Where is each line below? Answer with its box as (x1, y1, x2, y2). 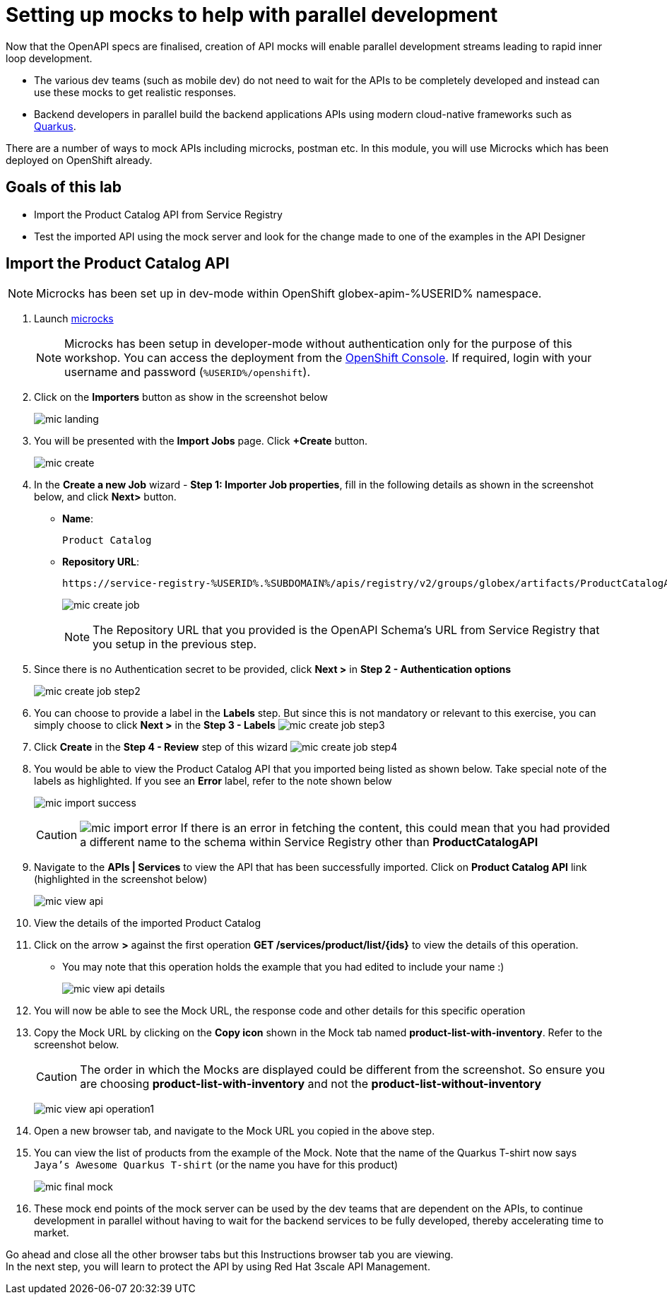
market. (34, 1226, 69, 1239)
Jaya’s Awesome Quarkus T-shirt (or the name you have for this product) (34, 1159, 399, 1171)
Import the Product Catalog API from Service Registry (34, 208, 283, 221)
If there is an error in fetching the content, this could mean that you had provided (180, 821, 610, 836)
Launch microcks (34, 312, 114, 325)
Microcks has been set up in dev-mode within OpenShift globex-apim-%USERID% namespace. (36, 286, 542, 301)
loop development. (6, 52, 93, 64)
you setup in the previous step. (93, 637, 257, 652)
